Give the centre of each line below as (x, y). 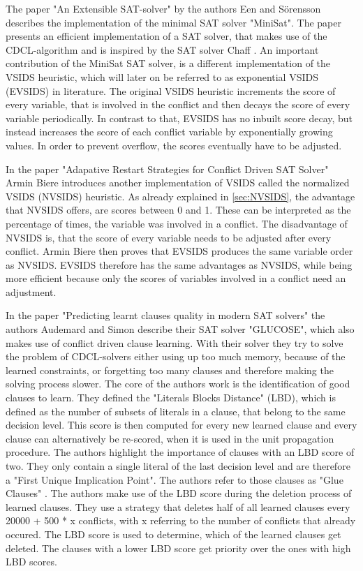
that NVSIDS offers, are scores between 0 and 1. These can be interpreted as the (178, 210)
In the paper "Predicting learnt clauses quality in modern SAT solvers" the (165, 315)
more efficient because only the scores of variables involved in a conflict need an (176, 278)
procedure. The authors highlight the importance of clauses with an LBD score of (180, 452)
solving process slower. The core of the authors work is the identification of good (178, 384)
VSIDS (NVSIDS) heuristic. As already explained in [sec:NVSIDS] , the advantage (180, 196)
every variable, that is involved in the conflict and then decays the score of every (178, 104)
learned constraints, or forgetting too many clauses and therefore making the (170, 370)
